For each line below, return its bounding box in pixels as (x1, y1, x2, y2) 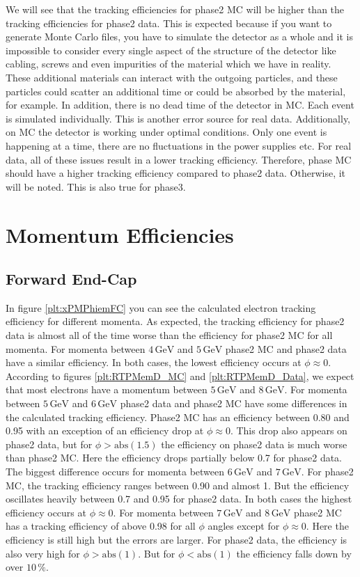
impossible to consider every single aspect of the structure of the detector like (6, 42, 336, 57)
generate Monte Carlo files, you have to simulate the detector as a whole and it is (6, 29, 353, 44)
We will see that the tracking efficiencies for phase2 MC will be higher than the (6, 2, 345, 16)
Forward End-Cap (6, 268, 137, 290)
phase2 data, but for (6, 436, 93, 451)
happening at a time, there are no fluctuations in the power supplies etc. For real (6, 138, 352, 152)
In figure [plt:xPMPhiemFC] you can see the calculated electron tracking (6, 300, 316, 315)
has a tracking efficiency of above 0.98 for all (6, 519, 196, 533)
